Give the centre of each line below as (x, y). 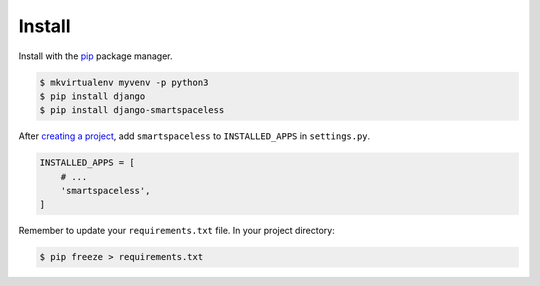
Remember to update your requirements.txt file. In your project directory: (176, 231)
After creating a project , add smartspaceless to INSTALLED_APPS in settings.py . (194, 136)
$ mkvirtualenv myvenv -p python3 (124, 82)
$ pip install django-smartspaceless (132, 110)
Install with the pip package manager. (95, 56)
